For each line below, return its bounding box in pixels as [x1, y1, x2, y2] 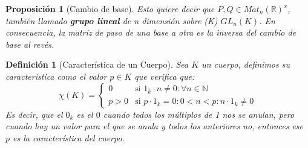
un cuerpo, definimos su [202, 58, 290, 71]
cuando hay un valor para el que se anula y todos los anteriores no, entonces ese [5, 120, 304, 132]
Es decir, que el [5, 108, 63, 120]
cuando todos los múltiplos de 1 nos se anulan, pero [103, 108, 295, 120]
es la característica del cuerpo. [13, 131, 125, 144]
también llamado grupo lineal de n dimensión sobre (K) [5, 14, 218, 27]
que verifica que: [134, 69, 195, 82]
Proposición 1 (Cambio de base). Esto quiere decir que [5, 2, 215, 14]
